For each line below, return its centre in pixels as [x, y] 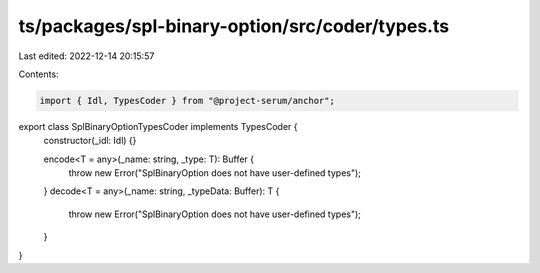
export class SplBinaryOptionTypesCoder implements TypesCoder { [158, 126]
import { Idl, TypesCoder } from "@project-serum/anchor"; [187, 100]
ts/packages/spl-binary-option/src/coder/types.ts [234, 26]
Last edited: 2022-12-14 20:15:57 [86, 56]
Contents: [38, 74]
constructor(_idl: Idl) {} [90, 141]
